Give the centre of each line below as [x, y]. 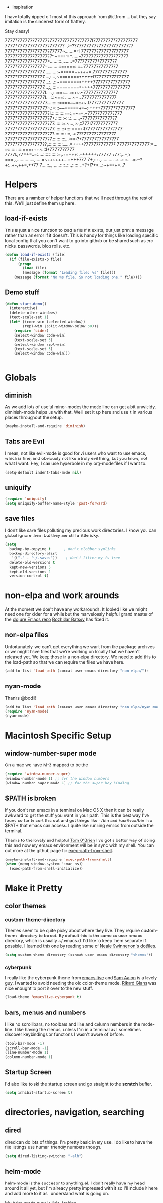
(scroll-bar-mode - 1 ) [27, 1048]
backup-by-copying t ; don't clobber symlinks [63, 549]
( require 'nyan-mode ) [27, 711]
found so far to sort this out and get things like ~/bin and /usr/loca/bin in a [79, 820]
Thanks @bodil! [21, 698]
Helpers [21, 184]
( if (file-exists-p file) [36, 259]
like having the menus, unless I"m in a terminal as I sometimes [79, 1030]
